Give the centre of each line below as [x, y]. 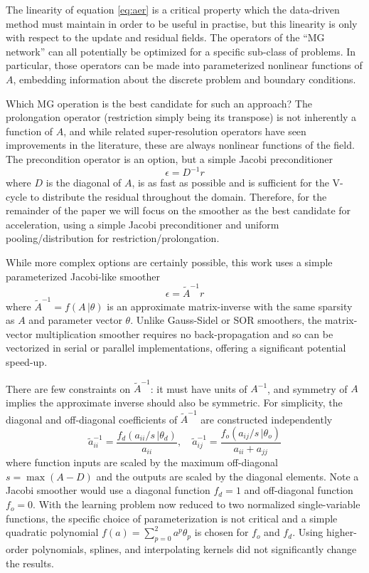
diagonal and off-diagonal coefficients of [92, 419]
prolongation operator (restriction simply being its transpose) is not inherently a [181, 117]
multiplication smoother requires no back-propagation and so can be [184, 333]
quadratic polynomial [52, 532]
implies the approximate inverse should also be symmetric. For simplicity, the [174, 402]
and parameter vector [75, 320]
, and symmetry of [307, 388]
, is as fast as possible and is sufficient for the [230, 183]
